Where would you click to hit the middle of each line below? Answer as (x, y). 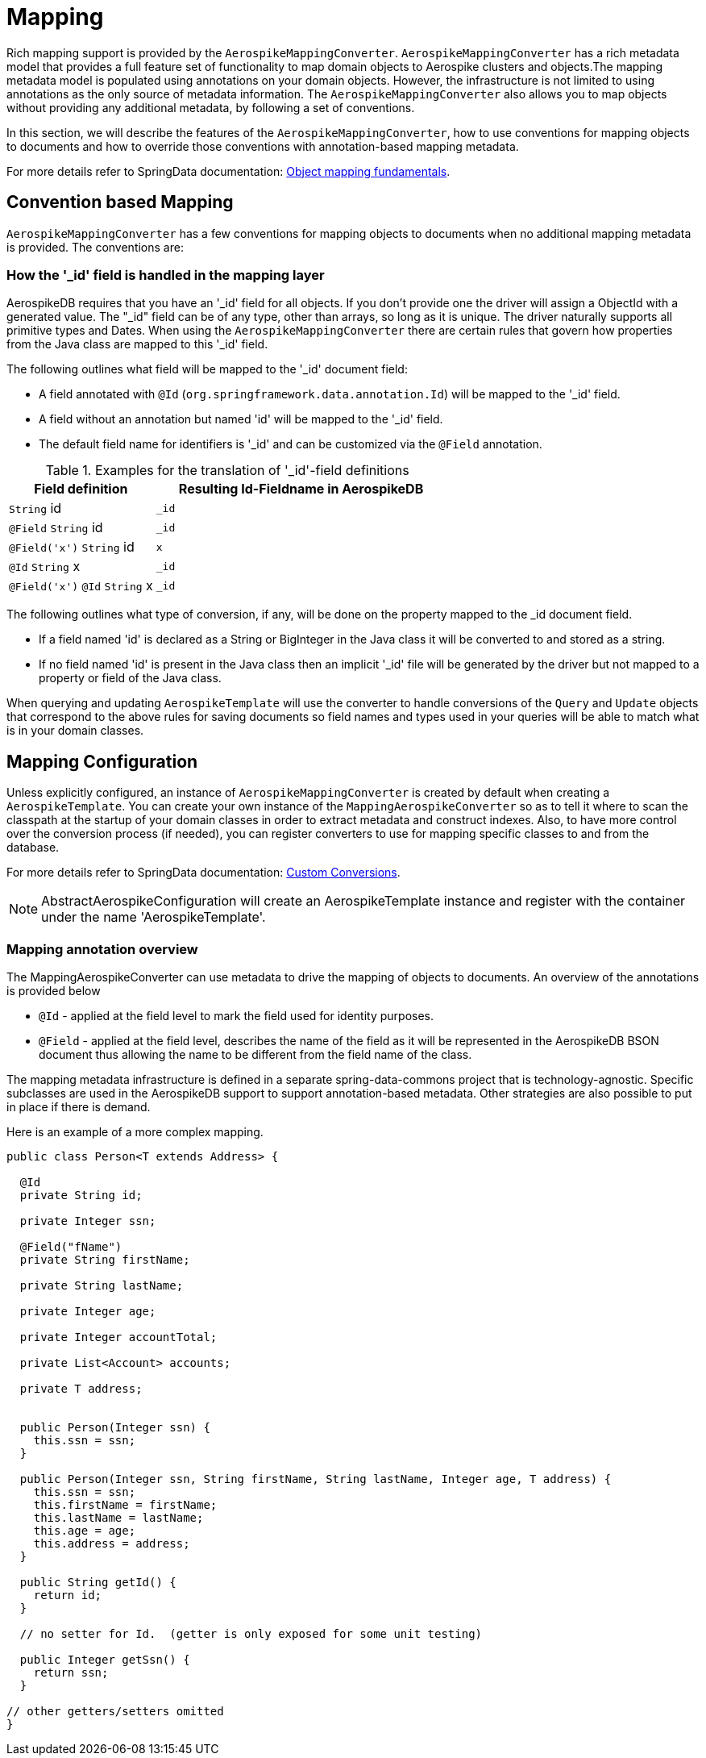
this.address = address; (112, 1543)
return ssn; (71, 1672)
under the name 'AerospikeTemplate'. (154, 917)
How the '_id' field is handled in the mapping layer (166, 275)
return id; (68, 1595)
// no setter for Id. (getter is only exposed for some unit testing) (251, 1633)
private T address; (81, 1388)
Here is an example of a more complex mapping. (135, 1131)
